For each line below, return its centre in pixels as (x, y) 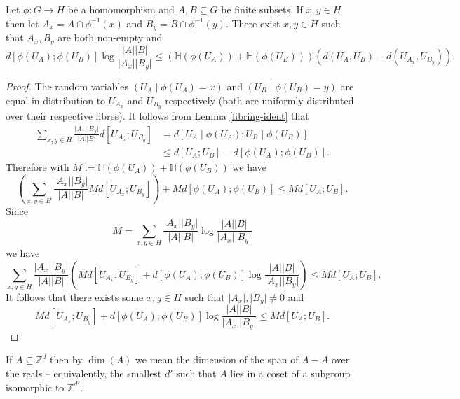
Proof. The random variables (67, 86)
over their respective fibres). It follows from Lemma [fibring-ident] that (157, 116)
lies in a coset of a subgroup (290, 373)
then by (66, 359)
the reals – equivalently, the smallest (84, 373)
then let (22, 23)
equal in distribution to (56, 100)
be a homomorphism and (121, 9)
